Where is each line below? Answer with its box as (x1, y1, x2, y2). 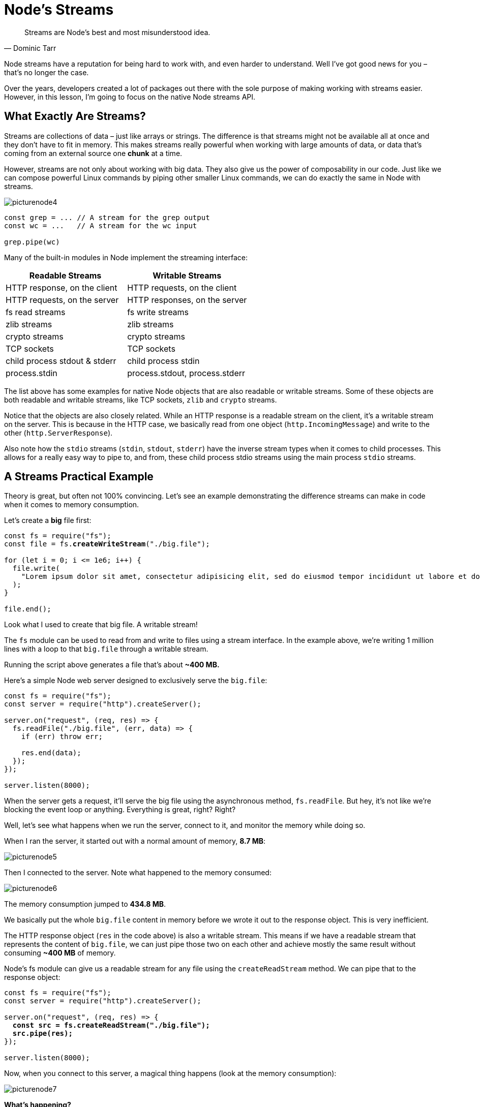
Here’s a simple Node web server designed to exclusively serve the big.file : (4, 676, 267, 685)
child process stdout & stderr (6, 355, 116, 366)
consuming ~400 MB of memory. (4, 948, 116, 958)
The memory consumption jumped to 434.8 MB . (4, 900, 166, 909)
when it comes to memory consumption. (4, 500, 139, 509)
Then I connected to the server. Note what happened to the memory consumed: (4, 868, 272, 877)
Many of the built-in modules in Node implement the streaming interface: (4, 253, 248, 262)
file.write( (12, 564, 60, 573)
